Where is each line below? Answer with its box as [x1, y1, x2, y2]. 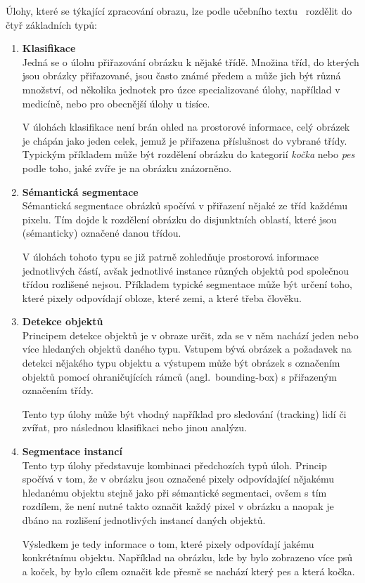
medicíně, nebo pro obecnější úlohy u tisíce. [22, 96, 210, 110]
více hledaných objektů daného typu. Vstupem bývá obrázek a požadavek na [22, 341, 352, 356]
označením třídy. [22, 383, 94, 398]
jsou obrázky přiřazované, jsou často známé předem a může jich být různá [22, 68, 341, 83]
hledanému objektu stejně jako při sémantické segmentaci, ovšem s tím [22, 485, 327, 499]
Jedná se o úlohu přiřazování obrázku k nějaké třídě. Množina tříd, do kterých [22, 54, 359, 69]
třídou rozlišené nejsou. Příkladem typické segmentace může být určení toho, [22, 277, 352, 291]
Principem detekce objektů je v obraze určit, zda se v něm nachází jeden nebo [22, 327, 359, 342]
